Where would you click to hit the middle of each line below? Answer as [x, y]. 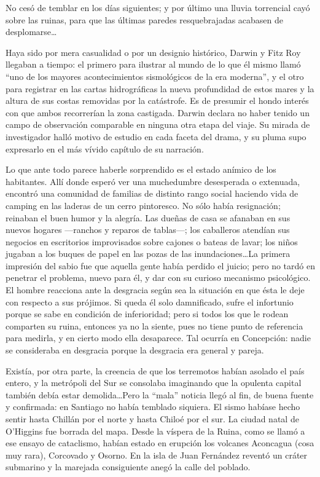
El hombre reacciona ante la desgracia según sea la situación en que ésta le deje [155, 290]
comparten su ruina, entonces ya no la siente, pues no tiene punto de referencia [154, 325]
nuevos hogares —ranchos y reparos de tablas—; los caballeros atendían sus [148, 230]
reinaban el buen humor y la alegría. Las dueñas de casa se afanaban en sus [148, 217]
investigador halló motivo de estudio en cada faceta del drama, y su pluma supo [156, 136]
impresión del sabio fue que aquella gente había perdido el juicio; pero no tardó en [160, 265]
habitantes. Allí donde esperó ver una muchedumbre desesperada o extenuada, [153, 181]
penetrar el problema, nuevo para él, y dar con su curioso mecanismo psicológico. [158, 278]
